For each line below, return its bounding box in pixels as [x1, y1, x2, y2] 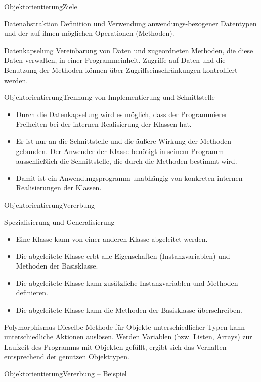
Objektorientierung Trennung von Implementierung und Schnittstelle [4, 92, 215, 102]
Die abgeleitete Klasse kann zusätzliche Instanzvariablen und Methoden [16, 277, 238, 288]
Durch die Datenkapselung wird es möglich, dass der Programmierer [16, 108, 228, 119]
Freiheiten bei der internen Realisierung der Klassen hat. [16, 119, 192, 129]
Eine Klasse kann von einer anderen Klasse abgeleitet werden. [16, 234, 208, 244]
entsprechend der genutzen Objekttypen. [4, 351, 129, 362]
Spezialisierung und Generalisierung [4, 216, 115, 227]
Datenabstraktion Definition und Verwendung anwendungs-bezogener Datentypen [4, 18, 257, 28]
